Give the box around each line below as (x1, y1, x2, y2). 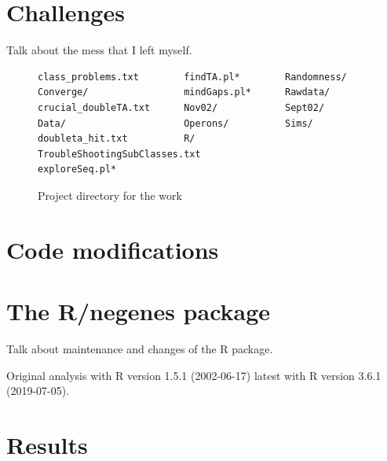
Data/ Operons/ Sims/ (38, 117, 313, 129)
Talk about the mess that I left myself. (6, 42, 192, 58)
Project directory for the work (38, 186, 182, 203)
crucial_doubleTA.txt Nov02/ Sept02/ (38, 101, 325, 113)
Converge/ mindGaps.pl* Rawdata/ (38, 87, 330, 98)
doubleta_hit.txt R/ (38, 133, 195, 145)
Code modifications (6, 233, 219, 265)
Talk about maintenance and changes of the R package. (6, 340, 273, 356)
